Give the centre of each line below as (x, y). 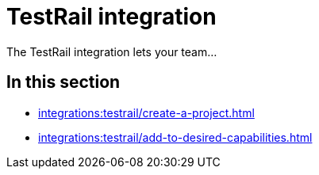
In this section (63, 82)
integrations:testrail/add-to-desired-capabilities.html (175, 137)
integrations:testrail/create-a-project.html (146, 112)
